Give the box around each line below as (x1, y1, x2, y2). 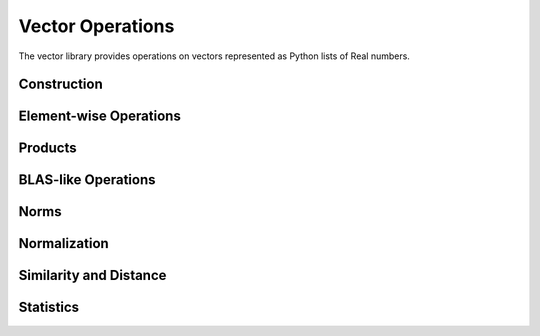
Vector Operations (18, 15, 175, 37)
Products (18, 140, 77, 157)
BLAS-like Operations (18, 171, 156, 189)
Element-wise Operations (18, 108, 182, 125)
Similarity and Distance (18, 267, 167, 284)
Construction (18, 76, 104, 93)
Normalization (18, 235, 109, 252)
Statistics (18, 299, 80, 316)
